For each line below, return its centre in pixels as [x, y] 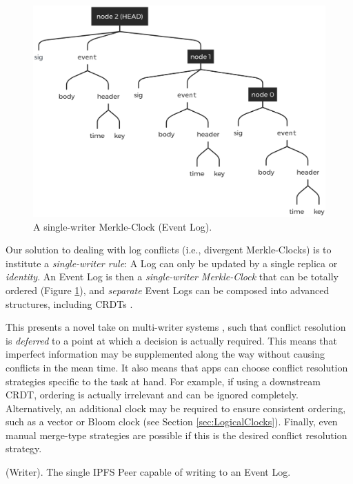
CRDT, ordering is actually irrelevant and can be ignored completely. [152, 395]
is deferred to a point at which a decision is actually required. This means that [171, 340]
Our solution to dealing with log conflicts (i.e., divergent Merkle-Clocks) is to [169, 250]
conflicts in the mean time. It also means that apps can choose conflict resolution [177, 367]
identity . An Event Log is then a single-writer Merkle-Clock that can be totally [172, 277]
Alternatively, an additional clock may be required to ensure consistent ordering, [176, 408]
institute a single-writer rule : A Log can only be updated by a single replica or [172, 263]
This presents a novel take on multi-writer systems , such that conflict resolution [176, 327]
